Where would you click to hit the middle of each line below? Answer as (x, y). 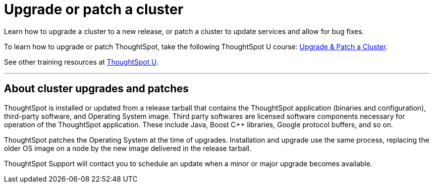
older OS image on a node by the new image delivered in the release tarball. (128, 148)
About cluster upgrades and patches (96, 89)
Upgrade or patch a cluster (94, 9)
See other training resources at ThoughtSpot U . (81, 62)
